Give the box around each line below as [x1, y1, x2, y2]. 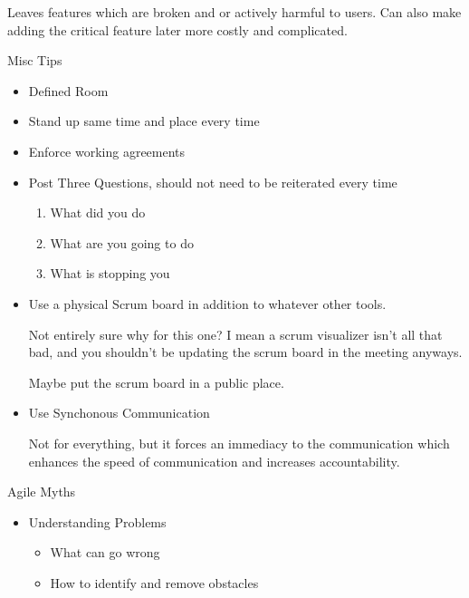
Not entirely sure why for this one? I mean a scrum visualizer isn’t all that [28, 324, 443, 343]
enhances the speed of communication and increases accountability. [28, 451, 400, 470]
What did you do [50, 203, 146, 222]
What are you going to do [50, 233, 194, 252]
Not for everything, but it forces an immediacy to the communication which [28, 433, 450, 452]
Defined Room [28, 81, 109, 100]
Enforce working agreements [28, 141, 186, 160]
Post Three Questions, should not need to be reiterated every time [28, 172, 397, 191]
